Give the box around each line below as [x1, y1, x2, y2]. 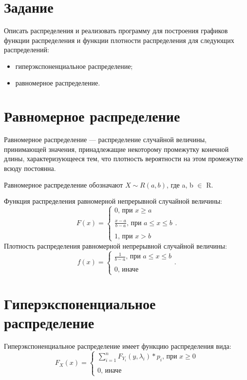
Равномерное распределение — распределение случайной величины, [4, 134, 207, 145]
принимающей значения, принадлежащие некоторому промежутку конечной [4, 144, 229, 154]
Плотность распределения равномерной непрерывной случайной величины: [4, 240, 227, 251]
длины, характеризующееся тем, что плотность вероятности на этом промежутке [4, 153, 244, 164]
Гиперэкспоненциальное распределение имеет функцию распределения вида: [4, 340, 231, 351]
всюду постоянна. [4, 163, 56, 173]
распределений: [4, 44, 49, 55]
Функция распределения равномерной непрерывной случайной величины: [4, 196, 222, 206]
